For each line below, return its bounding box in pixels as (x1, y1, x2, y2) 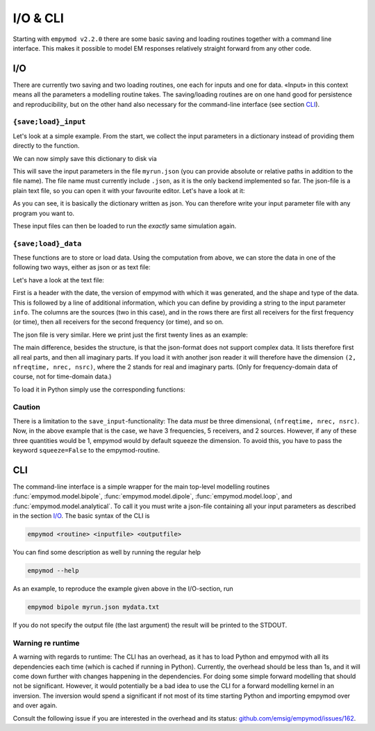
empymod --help (27, 566, 79, 575)
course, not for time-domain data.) (12, 372, 112, 381)
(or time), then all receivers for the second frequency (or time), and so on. (12, 318, 224, 326)
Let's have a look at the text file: (12, 276, 104, 284)
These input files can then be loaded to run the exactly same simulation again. (12, 221, 237, 230)
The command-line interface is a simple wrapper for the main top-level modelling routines (12, 482, 270, 491)
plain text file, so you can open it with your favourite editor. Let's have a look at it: (12, 186, 246, 194)
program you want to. (12, 209, 75, 217)
